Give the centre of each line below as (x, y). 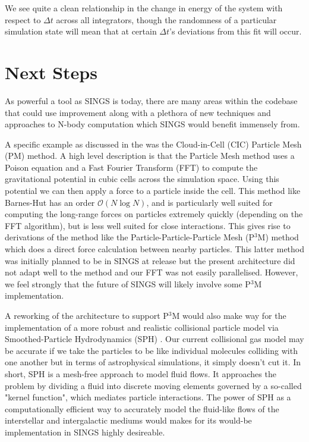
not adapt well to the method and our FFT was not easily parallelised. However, (152, 272)
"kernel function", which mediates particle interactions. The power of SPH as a (148, 397)
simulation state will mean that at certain (81, 31)
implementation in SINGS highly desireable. (85, 432)
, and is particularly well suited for (209, 202)
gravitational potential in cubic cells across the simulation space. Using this (142, 179)
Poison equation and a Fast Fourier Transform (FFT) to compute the (131, 167)
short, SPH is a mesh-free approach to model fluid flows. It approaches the (141, 373)
